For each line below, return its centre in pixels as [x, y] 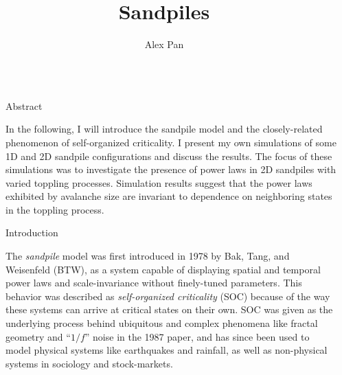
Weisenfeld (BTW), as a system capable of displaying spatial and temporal [163, 269]
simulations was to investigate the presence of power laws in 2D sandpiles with [171, 169]
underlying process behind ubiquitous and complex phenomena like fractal [162, 323]
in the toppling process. [55, 209]
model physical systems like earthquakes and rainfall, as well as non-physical [167, 350]
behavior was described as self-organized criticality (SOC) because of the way [168, 296]
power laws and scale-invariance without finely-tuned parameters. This [154, 283]
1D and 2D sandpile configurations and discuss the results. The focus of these [169, 156]
